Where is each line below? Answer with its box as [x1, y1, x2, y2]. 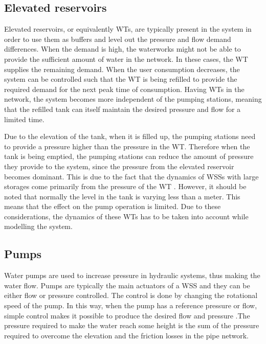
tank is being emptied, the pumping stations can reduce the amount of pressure [4, 151, 254, 162]
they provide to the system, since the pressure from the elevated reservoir [4, 160, 234, 171]
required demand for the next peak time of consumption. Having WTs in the [4, 83, 245, 94]
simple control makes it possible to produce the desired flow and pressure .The [4, 310, 250, 320]
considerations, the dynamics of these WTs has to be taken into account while [4, 211, 249, 221]
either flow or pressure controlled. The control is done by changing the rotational [4, 290, 258, 301]
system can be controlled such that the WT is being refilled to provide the [4, 74, 237, 84]
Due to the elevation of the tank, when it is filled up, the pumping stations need [4, 131, 256, 142]
